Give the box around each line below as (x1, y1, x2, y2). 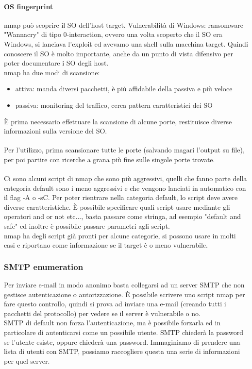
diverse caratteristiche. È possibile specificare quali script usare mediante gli (4, 201, 230, 212)
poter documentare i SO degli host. (4, 58, 109, 68)
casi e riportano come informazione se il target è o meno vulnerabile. (4, 240, 208, 250)
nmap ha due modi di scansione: (4, 67, 100, 77)
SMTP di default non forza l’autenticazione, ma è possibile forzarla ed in (4, 318, 221, 328)
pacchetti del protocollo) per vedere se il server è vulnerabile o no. (4, 308, 201, 318)
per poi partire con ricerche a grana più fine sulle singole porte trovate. (4, 154, 215, 164)
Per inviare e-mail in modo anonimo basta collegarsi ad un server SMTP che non (4, 280, 245, 290)
